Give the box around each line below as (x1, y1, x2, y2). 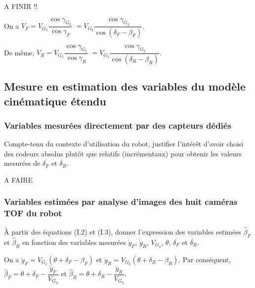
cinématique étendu (4, 93, 106, 108)
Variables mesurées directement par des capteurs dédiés (4, 119, 231, 131)
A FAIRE (4, 174, 33, 185)
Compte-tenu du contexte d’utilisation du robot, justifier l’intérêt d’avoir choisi (4, 139, 244, 149)
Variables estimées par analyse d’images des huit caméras (4, 195, 238, 208)
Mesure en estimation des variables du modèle (4, 79, 246, 94)
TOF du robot (4, 207, 62, 219)
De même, (4, 47, 35, 57)
